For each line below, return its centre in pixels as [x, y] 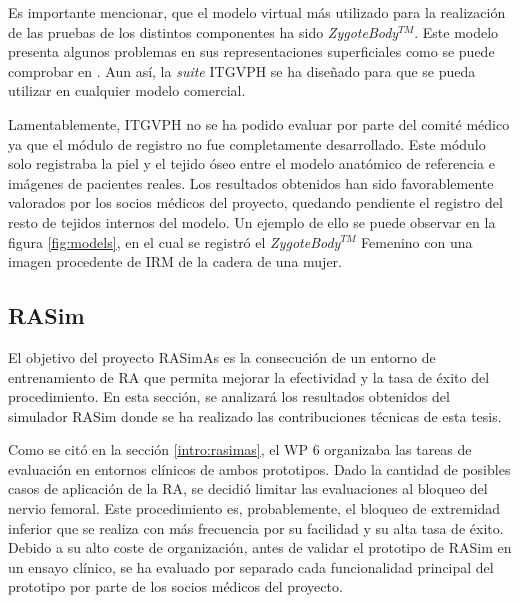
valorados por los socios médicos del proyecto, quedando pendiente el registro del [255, 202]
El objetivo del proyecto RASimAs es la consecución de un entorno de [222, 356]
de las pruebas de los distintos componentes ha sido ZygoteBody [203, 31]
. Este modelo [456, 31]
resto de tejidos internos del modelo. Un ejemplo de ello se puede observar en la [252, 221]
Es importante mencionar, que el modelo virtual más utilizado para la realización [257, 12]
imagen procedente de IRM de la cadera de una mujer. [175, 261]
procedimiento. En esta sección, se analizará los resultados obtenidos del [229, 396]
